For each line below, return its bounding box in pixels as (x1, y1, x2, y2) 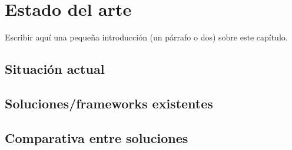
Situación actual (5, 60, 105, 78)
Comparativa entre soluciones (5, 128, 188, 146)
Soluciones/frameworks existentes (5, 94, 213, 112)
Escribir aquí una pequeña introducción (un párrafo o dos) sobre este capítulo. (5, 31, 288, 43)
